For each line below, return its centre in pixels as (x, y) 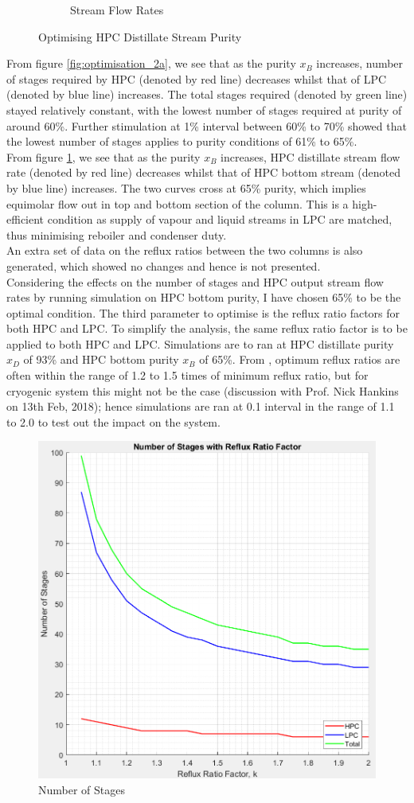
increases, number (360, 63)
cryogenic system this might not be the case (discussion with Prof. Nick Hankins (203, 390)
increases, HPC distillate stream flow (310, 156)
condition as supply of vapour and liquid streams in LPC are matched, (220, 219)
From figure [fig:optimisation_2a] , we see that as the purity (151, 63)
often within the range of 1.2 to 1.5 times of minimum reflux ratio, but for (187, 375)
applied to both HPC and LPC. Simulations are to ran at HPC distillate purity (200, 343)
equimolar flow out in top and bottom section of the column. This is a (178, 203)
